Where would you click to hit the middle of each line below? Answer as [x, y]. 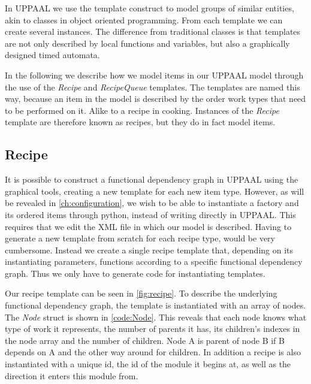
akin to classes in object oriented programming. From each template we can [144, 19]
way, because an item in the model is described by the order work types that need [155, 99]
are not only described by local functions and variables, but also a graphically [147, 43]
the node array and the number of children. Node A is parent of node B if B [145, 340]
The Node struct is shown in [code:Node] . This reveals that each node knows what [156, 317]
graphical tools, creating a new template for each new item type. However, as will [155, 191]
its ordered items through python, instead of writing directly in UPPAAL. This [150, 214]
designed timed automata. [52, 55]
